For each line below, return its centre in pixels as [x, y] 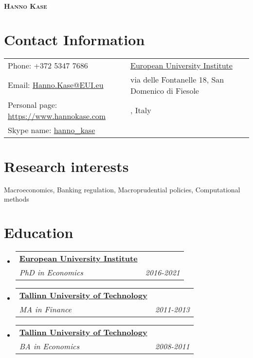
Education [39, 232]
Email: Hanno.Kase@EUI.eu [56, 85]
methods [17, 199]
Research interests [66, 166]
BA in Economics [49, 346]
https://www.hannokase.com [57, 116]
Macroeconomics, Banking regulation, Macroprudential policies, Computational [122, 189]
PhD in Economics [51, 273]
